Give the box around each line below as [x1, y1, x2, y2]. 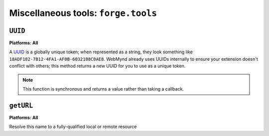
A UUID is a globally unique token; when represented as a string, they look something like [9, 49, 193, 55]
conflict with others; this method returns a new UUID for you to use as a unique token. [9, 63, 186, 69]
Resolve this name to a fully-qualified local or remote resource [9, 124, 137, 130]
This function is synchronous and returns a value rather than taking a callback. [22, 86, 184, 92]
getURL [9, 101, 33, 110]
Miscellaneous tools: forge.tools [9, 7, 157, 18]
